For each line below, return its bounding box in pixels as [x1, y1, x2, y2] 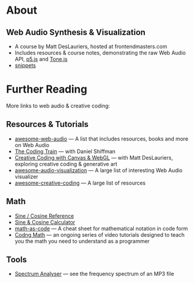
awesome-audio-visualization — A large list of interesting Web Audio [14, 167, 183, 174]
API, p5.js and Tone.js [14, 56, 68, 62]
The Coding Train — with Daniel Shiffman [14, 148, 116, 155]
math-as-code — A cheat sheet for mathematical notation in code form [14, 225, 188, 232]
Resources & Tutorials [6, 119, 89, 129]
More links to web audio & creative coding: [6, 102, 111, 109]
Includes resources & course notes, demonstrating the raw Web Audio [14, 49, 186, 56]
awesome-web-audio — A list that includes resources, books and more [14, 135, 189, 142]
